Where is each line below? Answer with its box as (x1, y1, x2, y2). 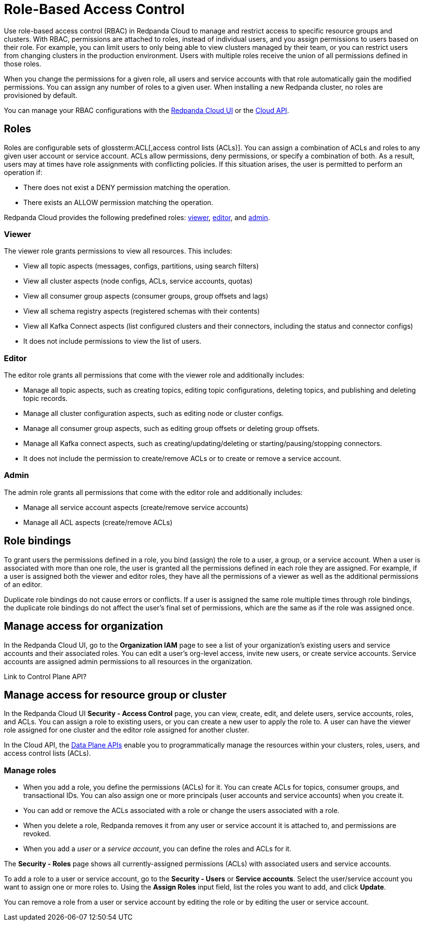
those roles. (4, 59, 42, 68)
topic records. (23, 394, 68, 403)
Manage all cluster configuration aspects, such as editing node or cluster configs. (23, 409, 284, 418)
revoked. (23, 829, 51, 838)
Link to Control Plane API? (4, 672, 87, 681)
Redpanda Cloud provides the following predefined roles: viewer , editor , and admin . (4, 213, 270, 222)
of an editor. (4, 580, 42, 589)
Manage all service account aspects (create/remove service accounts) (23, 503, 249, 511)
